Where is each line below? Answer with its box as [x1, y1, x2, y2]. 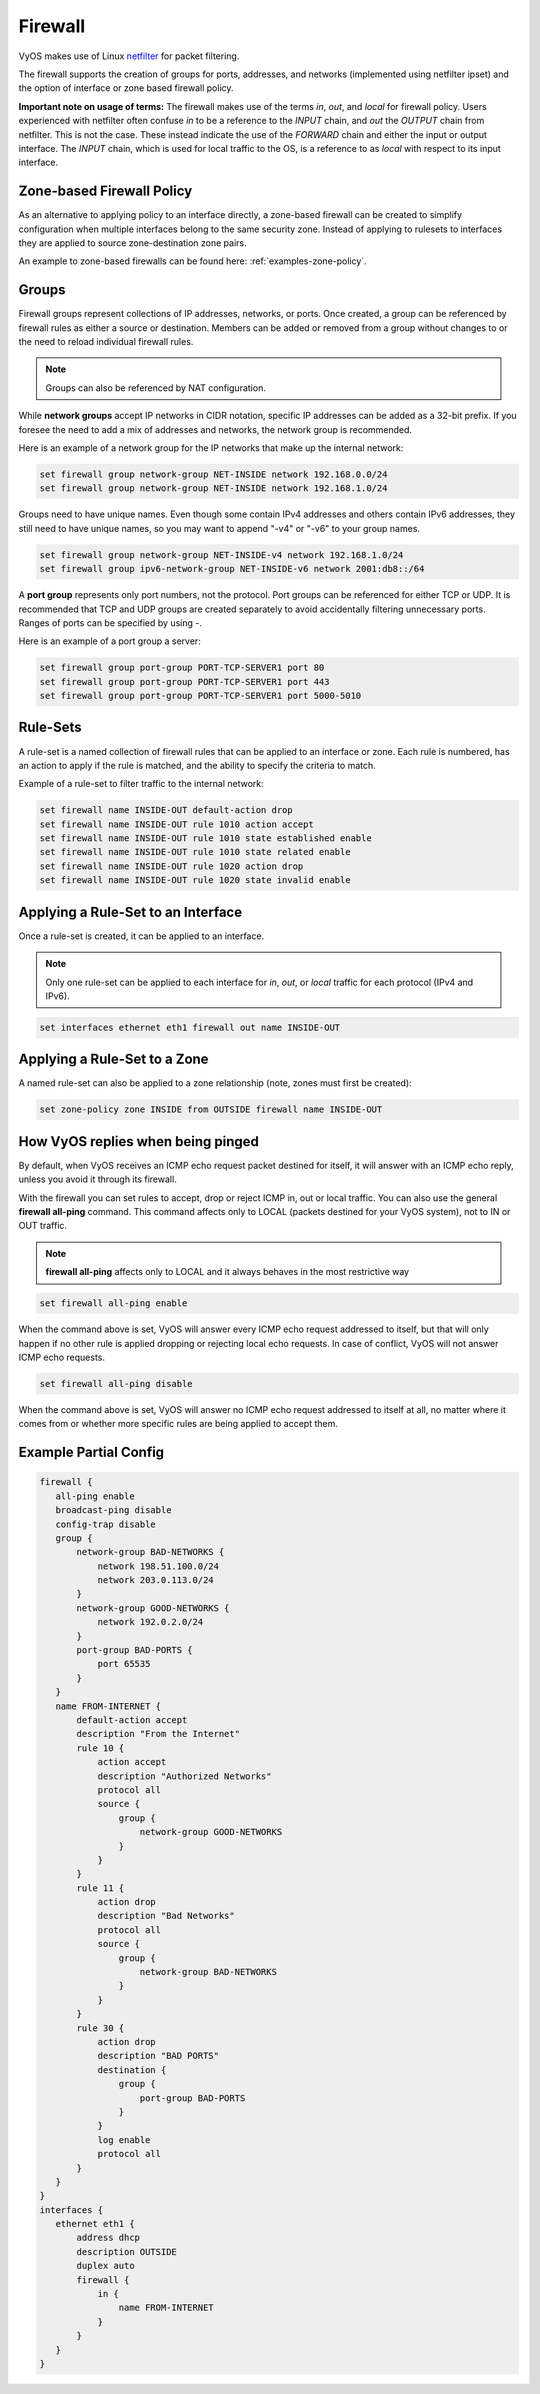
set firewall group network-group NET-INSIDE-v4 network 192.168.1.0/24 [39, 549, 404, 560]
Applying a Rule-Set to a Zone [18, 1051, 209, 1068]
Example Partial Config [18, 1444, 165, 1461]
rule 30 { [76, 2022, 125, 2034]
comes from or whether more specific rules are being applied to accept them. [18, 1418, 339, 1430]
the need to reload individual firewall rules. [18, 336, 194, 348]
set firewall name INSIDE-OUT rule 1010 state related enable [39, 846, 351, 858]
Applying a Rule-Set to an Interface [18, 903, 243, 920]
